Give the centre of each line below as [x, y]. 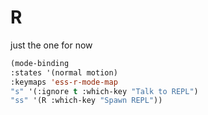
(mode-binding [40, 63]
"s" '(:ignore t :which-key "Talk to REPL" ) [104, 91]
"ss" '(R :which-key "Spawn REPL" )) [86, 101]
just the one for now [51, 45]
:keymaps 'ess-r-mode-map [64, 82]
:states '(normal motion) [64, 72]
